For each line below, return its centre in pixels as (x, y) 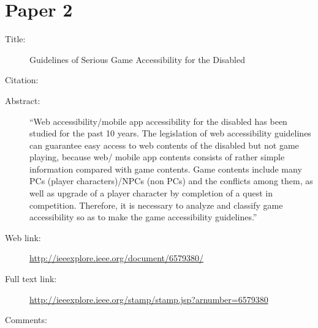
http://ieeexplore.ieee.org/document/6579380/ (116, 258)
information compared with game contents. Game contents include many (166, 169)
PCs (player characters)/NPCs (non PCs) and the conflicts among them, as (171, 181)
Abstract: (23, 100)
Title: (15, 39)
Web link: (23, 237)
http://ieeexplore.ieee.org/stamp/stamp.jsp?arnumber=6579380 (149, 299)
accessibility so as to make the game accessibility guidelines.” (143, 217)
